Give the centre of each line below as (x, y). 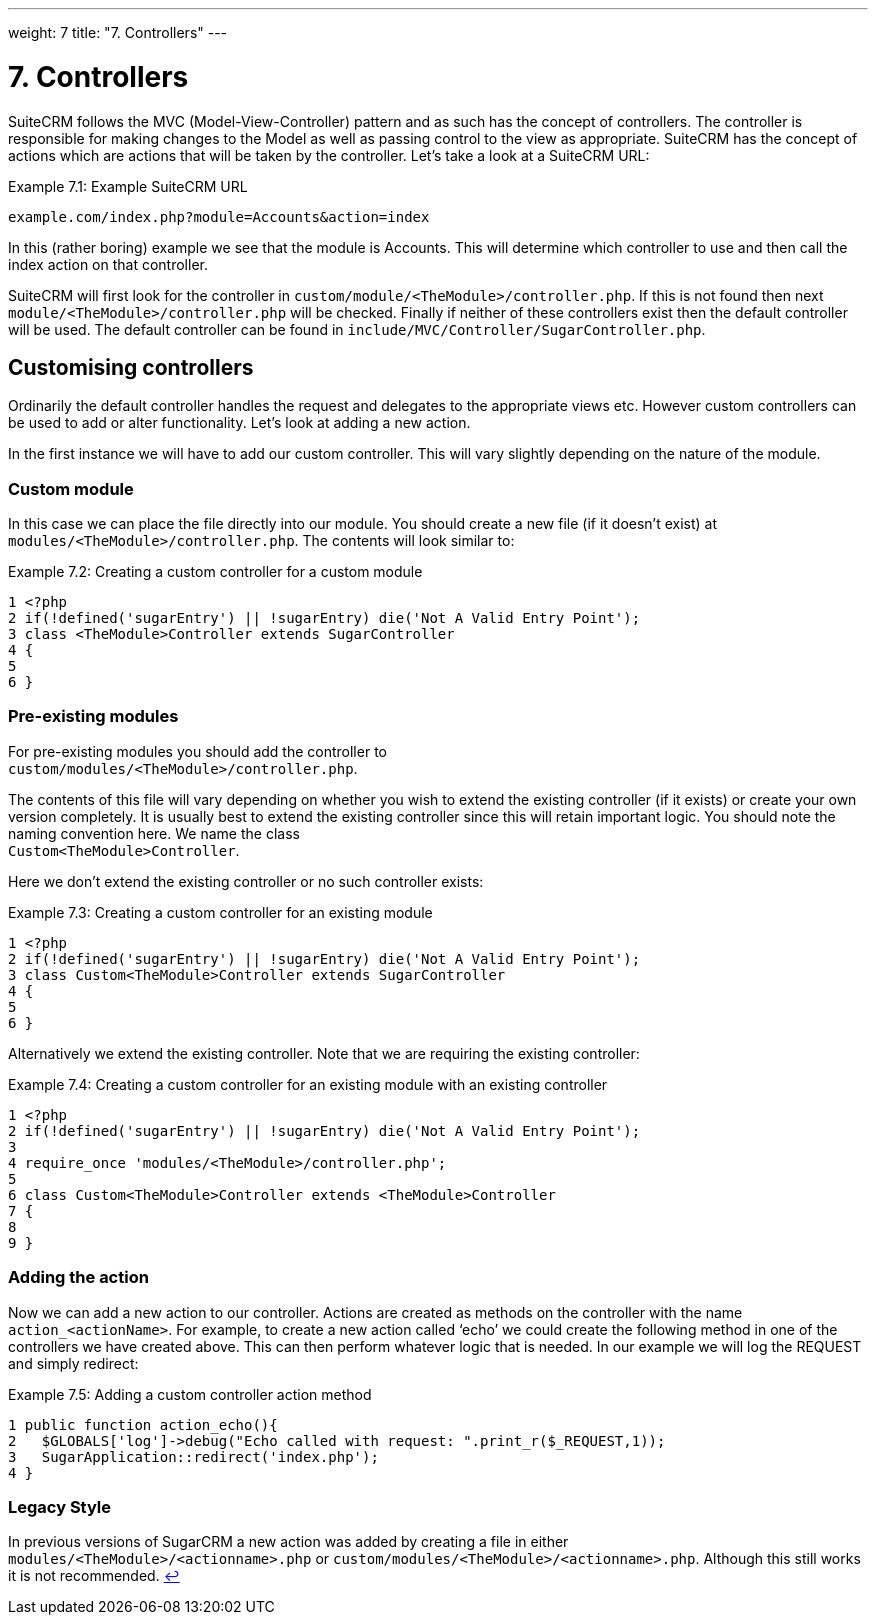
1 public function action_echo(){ (143, 1424)
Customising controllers (131, 367)
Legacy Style (60, 1506)
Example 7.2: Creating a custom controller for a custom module (215, 572)
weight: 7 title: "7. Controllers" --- (118, 32)
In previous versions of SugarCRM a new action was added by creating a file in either (288, 1542)
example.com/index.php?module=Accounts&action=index (219, 216)
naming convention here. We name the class (154, 833)
